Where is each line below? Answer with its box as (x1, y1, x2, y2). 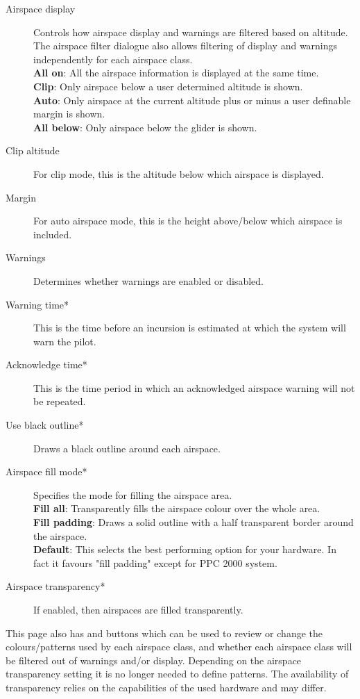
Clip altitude (6, 143, 60, 158)
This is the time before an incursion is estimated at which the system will (33, 320, 346, 335)
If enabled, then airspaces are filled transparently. (33, 602, 243, 616)
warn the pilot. (33, 334, 96, 348)
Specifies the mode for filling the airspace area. (33, 487, 232, 502)
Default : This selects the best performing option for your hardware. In (33, 542, 336, 557)
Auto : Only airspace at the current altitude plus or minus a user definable (33, 92, 351, 107)
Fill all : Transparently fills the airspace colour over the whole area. (33, 501, 320, 516)
